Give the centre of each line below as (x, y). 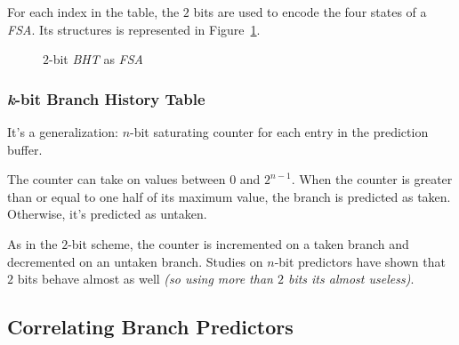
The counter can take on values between (117, 179)
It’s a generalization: (63, 132)
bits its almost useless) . (351, 279)
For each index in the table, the (93, 12)
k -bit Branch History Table (106, 98)
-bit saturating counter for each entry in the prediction (279, 132)
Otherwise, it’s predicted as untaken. (107, 214)
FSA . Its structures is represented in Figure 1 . (134, 29)
